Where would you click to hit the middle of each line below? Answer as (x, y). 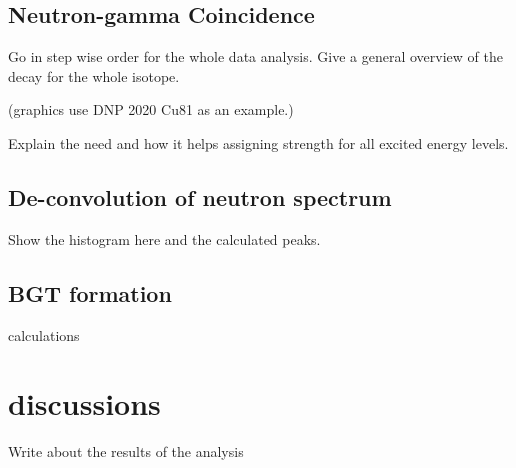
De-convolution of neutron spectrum (200, 196)
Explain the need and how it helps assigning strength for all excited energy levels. (258, 142)
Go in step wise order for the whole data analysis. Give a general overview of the (255, 56)
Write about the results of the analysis (126, 451)
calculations (44, 334)
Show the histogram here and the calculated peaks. (164, 238)
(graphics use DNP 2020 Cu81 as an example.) (151, 109)
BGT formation (90, 292)
